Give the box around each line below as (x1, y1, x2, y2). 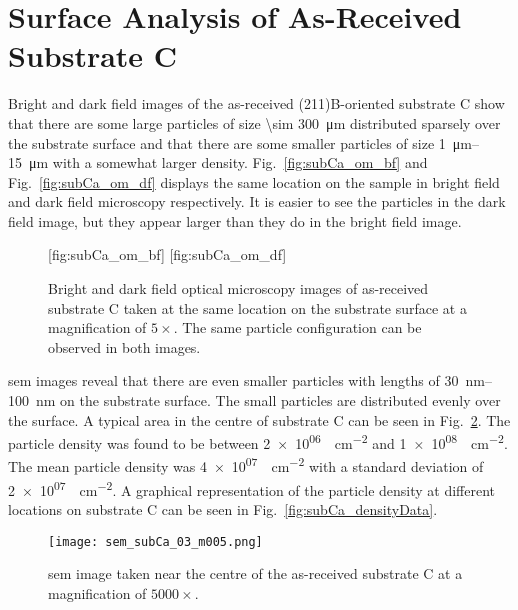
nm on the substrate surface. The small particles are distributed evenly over (35, 390, 501, 411)
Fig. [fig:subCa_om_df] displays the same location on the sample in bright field (8, 171, 500, 192)
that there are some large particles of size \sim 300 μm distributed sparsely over (8, 112, 501, 133)
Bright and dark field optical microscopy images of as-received (48, 278, 429, 299)
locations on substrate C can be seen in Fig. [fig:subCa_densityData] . (8, 498, 438, 519)
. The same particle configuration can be (173, 317, 422, 338)
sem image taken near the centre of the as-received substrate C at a (48, 563, 463, 584)
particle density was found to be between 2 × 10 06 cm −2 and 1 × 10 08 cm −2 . (8, 430, 508, 453)
